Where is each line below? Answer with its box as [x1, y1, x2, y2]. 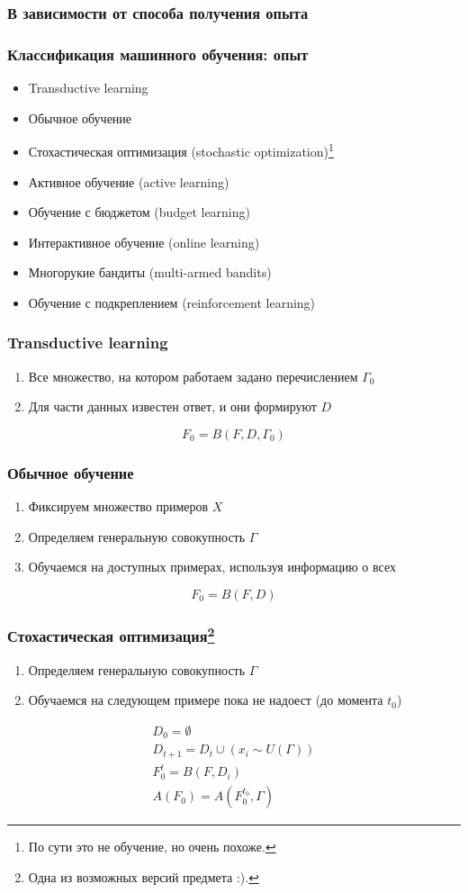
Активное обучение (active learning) [28, 172, 229, 191]
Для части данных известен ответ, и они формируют [28, 397, 317, 416]
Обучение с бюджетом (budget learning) [28, 203, 250, 221]
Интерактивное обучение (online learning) [28, 232, 260, 251]
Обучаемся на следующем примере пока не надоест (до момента [28, 690, 383, 709]
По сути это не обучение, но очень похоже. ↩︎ [28, 837, 276, 856]
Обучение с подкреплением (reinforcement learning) [28, 293, 316, 311]
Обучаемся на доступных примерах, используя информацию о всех [28, 557, 396, 576]
